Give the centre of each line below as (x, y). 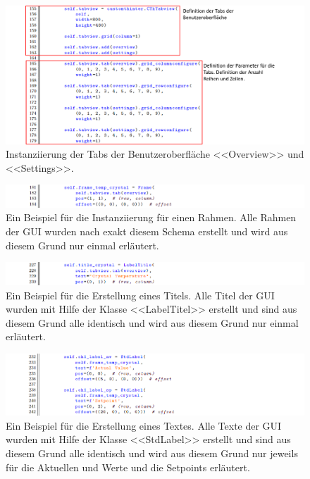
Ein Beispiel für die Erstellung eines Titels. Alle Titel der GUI (140, 295)
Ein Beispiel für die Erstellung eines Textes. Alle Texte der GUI (144, 425)
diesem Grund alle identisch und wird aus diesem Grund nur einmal (152, 322)
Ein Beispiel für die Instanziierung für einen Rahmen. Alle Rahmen (151, 217)
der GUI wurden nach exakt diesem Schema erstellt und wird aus (147, 231)
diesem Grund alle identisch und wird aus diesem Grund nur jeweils (152, 453)
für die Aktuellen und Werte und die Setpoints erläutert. (128, 467)
